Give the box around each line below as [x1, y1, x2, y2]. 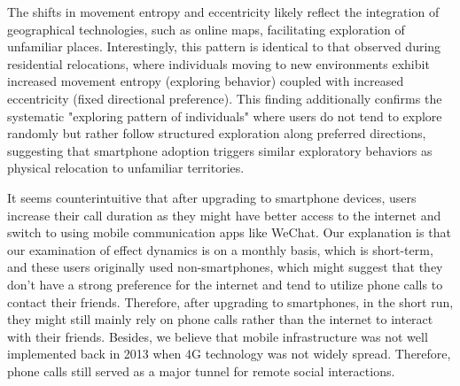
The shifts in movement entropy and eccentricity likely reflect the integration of [7, 3, 440, 20]
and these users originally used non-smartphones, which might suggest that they [7, 258, 443, 276]
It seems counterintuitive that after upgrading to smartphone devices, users [7, 188, 417, 206]
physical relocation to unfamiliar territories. [7, 158, 245, 177]
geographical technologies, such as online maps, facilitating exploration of [7, 19, 405, 38]
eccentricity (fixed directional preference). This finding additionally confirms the [7, 89, 442, 107]
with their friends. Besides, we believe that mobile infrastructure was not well [7, 327, 428, 345]
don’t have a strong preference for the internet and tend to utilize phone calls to [7, 274, 443, 293]
